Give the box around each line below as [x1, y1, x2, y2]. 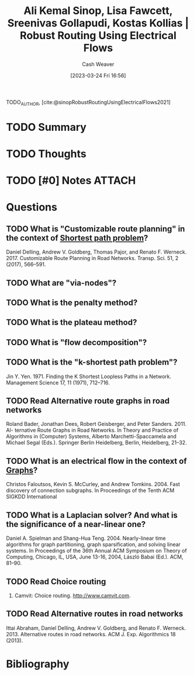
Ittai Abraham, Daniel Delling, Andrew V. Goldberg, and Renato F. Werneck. [6, 624, 186, 632]
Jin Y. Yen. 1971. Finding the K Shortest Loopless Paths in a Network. [6, 373, 171, 380]
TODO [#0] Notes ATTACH [6, 174, 136, 188]
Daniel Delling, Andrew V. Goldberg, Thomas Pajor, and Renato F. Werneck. [6, 248, 187, 255]
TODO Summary [6, 120, 86, 134]
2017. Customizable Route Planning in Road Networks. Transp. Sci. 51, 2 [6, 255, 179, 262]
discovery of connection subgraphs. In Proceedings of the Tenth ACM [6, 487, 175, 494]
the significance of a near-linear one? [6, 519, 146, 529]
